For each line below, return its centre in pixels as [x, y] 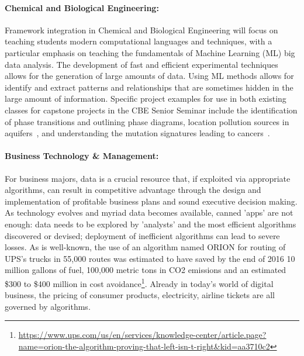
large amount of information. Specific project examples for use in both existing [146, 98]
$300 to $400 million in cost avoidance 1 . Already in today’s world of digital [139, 282]
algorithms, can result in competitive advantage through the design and [133, 190]
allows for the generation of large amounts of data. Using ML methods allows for [149, 76]
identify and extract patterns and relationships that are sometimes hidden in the [149, 87]
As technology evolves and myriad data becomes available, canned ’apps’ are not [149, 212]
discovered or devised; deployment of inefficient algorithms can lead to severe [142, 235]
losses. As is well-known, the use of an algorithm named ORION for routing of [145, 247]
